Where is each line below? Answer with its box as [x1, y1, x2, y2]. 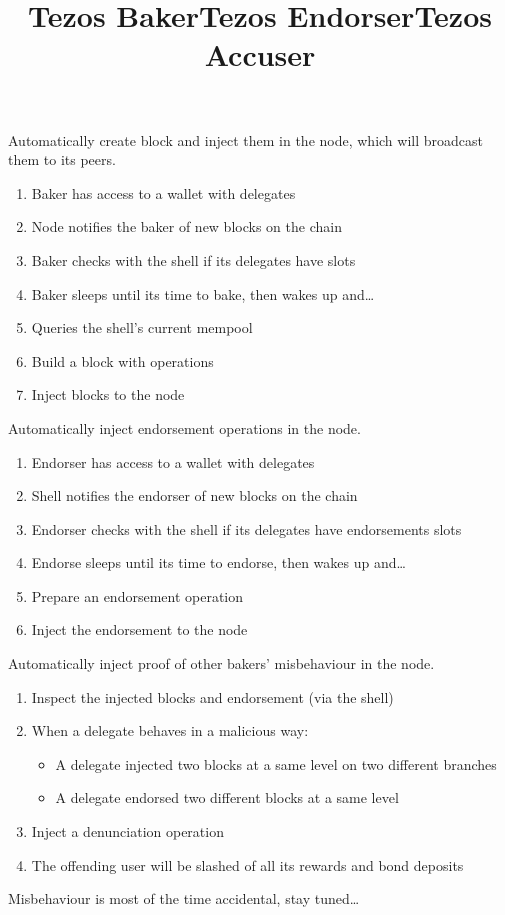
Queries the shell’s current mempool [31, 317, 253, 338]
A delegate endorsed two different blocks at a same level [55, 787, 399, 808]
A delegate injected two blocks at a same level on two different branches [55, 753, 497, 774]
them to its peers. [8, 149, 116, 170]
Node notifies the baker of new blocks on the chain [31, 216, 342, 237]
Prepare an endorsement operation [31, 585, 244, 606]
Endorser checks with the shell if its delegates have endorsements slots [31, 518, 462, 539]
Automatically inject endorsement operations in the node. [8, 417, 361, 438]
